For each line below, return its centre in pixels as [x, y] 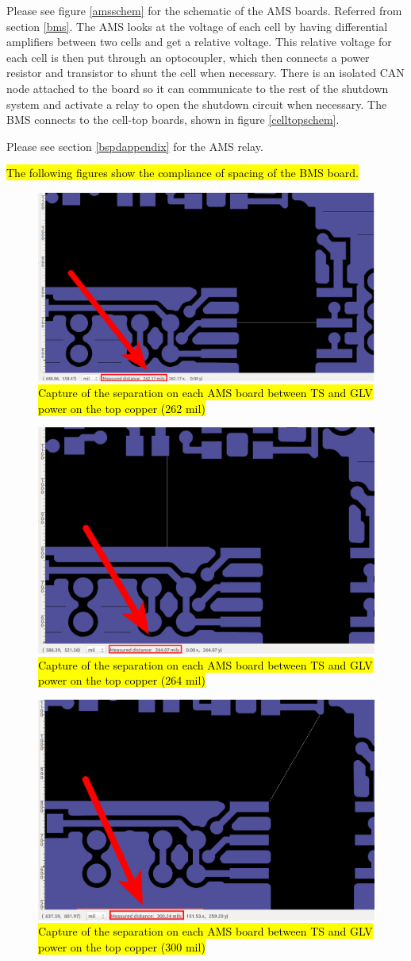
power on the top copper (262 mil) [122, 408]
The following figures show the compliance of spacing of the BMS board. [182, 173]
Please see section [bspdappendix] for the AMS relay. [135, 146]
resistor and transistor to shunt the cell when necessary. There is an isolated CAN [205, 73]
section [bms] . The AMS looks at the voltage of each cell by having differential [197, 26]
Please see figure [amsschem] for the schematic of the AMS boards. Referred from [204, 10]
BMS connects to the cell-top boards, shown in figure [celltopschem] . [173, 120]
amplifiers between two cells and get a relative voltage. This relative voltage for [199, 42]
